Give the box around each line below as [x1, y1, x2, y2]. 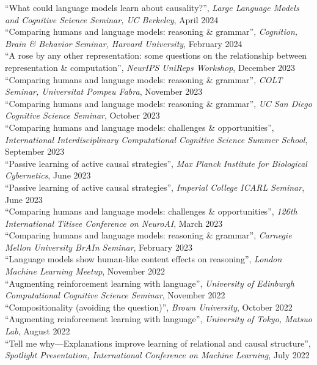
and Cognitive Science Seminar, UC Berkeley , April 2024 [5, 13, 219, 26]
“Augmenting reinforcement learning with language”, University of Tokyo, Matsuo [5, 312, 312, 325]
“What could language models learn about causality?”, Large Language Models [5, 1, 299, 13]
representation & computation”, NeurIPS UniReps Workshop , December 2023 [5, 61, 296, 73]
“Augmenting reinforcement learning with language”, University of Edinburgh [5, 276, 294, 289]
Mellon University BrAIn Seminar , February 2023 [5, 240, 192, 253]
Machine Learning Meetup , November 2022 [5, 265, 166, 278]
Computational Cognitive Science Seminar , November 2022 [5, 289, 225, 301]
